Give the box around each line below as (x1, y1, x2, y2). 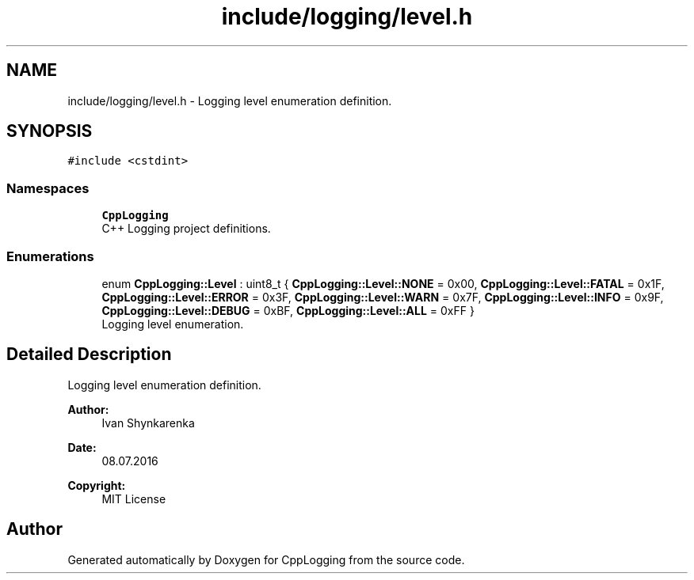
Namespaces (6, 180, 90, 196)
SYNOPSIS (6, 121, 93, 142)
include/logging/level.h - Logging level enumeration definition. (67, 93, 392, 108)
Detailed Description (6, 344, 172, 365)
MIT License (101, 491, 166, 506)
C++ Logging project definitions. (101, 222, 271, 236)
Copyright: (67, 478, 126, 492)
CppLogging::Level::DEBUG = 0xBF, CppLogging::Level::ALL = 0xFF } (101, 303, 475, 317)
